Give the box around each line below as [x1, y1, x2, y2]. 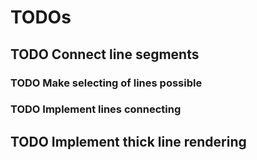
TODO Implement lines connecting [10, 102, 182, 116]
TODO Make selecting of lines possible [10, 76, 203, 90]
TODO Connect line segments [10, 46, 200, 63]
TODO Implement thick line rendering [10, 133, 247, 150]
